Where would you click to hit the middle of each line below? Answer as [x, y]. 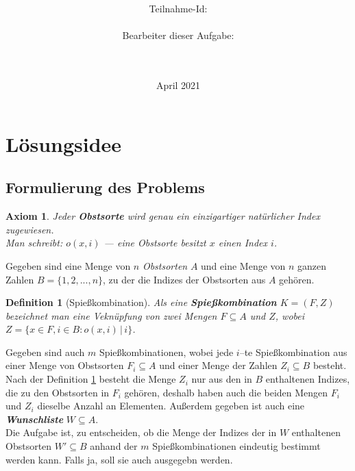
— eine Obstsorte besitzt [155, 243]
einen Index [243, 243]
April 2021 [178, 85]
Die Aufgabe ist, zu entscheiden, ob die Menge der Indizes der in [141, 432]
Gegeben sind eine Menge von [68, 265]
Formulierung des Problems [105, 187]
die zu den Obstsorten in [58, 392]
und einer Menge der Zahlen [218, 365]
